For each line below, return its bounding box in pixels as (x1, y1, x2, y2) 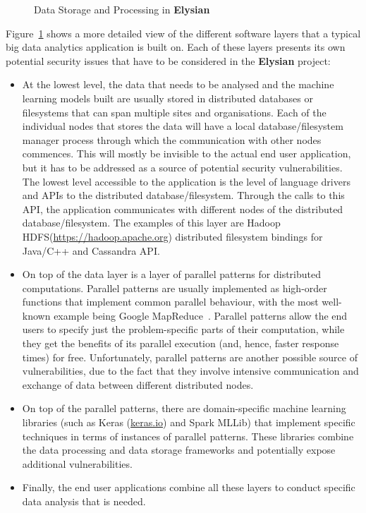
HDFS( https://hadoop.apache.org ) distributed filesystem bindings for (22, 229, 323, 243)
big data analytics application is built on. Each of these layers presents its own (6, 40, 346, 54)
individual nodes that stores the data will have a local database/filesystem (22, 119, 343, 133)
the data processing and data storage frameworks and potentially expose (22, 442, 336, 457)
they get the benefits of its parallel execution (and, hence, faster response (22, 336, 339, 351)
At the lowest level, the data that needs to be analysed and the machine (22, 77, 334, 92)
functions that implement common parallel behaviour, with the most (22, 294, 319, 309)
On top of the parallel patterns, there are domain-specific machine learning (22, 401, 346, 416)
